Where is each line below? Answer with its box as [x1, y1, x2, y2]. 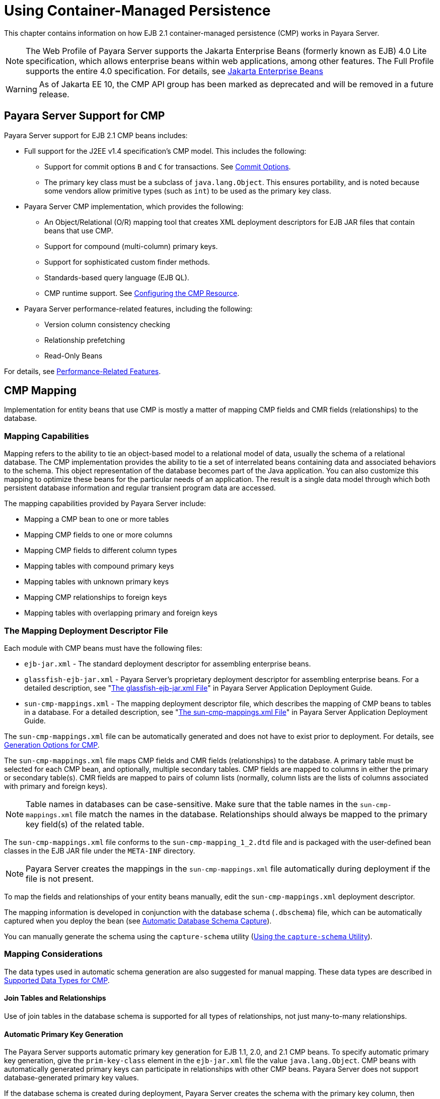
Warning [6, 84, 37, 94]
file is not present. [26, 873, 94, 884]
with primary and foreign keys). [4, 781, 108, 790]
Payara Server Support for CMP [4, 109, 165, 123]
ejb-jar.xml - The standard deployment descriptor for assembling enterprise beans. [24, 659, 311, 668]
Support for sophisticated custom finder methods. [44, 257, 210, 266]
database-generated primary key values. [4, 1073, 139, 1082]
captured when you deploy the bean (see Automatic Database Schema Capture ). [4, 916, 272, 925]
